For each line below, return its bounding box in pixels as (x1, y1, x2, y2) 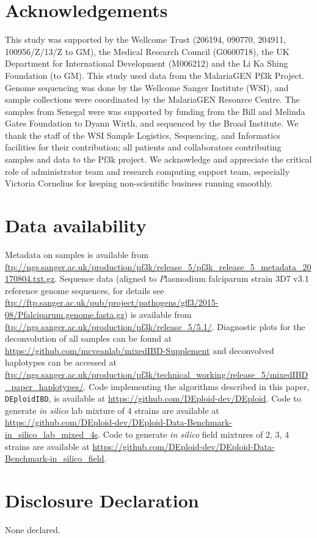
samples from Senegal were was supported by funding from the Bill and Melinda (5, 105, 305, 117)
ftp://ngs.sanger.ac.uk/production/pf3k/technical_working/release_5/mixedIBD (5, 367, 308, 380)
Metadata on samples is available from (5, 248, 149, 260)
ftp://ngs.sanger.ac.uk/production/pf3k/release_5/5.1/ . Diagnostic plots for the (5, 320, 305, 333)
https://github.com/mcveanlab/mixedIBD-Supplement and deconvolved (5, 344, 274, 356)
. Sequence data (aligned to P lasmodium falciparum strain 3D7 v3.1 (54, 272, 309, 285)
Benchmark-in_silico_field (5, 452, 104, 465)
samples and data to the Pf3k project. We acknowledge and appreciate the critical (5, 153, 312, 166)
